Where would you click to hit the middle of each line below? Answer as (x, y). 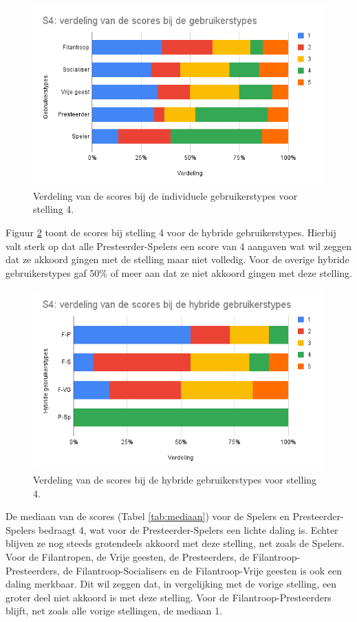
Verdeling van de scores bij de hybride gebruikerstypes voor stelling (175, 480)
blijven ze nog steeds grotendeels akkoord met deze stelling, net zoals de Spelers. (175, 543)
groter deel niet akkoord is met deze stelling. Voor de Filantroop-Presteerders (169, 597)
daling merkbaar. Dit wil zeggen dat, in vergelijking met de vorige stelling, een (171, 584)
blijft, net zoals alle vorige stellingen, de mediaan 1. (114, 611)
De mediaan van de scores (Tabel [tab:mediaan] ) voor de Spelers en (148, 516)
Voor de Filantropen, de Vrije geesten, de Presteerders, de (128, 557)
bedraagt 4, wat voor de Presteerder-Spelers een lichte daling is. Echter (188, 529)
